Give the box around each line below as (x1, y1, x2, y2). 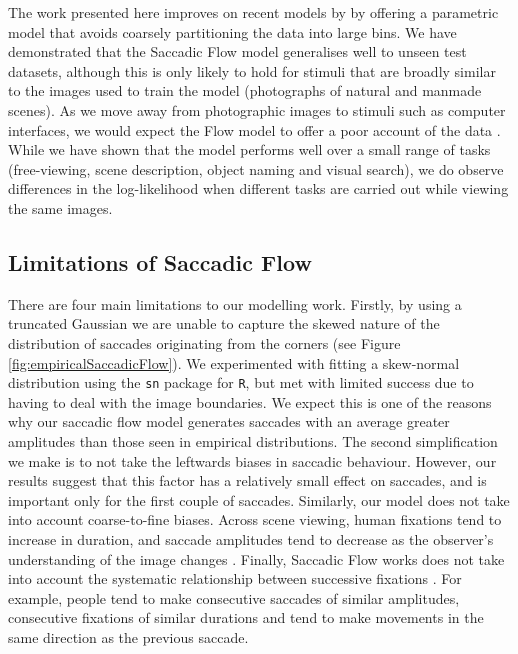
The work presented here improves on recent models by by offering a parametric (8, 2, 499, 22)
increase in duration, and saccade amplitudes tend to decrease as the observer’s (8, 528, 494, 549)
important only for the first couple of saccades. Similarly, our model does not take (8, 489, 510, 510)
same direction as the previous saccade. (8, 626, 249, 647)
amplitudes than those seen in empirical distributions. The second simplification (8, 430, 498, 451)
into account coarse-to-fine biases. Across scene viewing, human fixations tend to (8, 509, 502, 530)
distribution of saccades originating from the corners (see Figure (8, 332, 401, 353)
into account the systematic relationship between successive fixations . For (8, 568, 462, 589)
